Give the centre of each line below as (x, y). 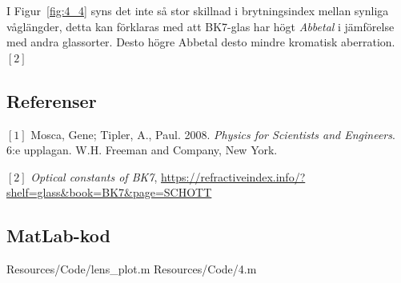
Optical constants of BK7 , (94, 176)
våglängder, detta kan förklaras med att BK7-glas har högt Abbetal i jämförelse (200, 26)
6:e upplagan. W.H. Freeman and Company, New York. (142, 150)
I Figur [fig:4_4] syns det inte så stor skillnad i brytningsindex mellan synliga (198, 10)
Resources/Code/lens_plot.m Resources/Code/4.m (132, 269)
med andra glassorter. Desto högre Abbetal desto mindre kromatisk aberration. (201, 42)
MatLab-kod (59, 235)
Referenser (52, 100)
